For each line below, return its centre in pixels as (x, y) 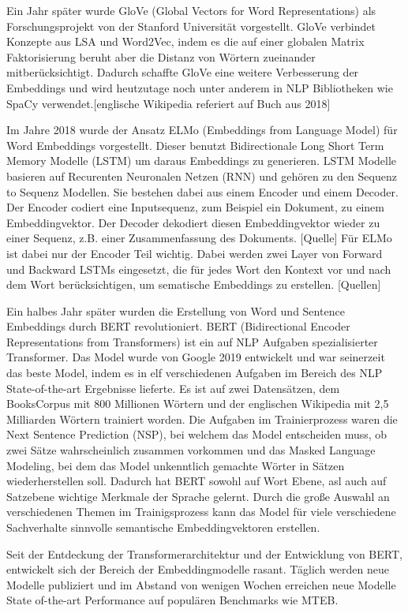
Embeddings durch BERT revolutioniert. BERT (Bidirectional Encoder (178, 326)
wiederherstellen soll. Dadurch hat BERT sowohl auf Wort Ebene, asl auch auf (197, 481)
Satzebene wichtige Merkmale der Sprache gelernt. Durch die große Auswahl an (198, 496)
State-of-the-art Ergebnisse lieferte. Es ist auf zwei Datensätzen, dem (173, 388)
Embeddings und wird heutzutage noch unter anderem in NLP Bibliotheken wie (200, 87)
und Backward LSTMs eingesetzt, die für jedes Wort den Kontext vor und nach (199, 269)
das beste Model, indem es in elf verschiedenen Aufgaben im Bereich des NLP (195, 373)
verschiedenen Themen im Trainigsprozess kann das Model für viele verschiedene (201, 512)
